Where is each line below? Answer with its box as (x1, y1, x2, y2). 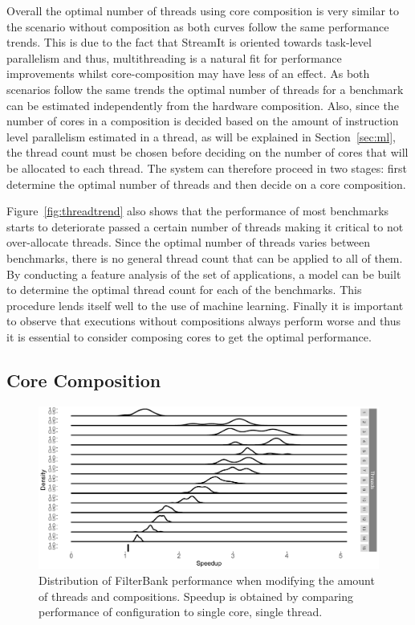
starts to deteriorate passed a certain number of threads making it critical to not (6, 218, 404, 235)
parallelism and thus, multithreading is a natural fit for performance (6, 49, 342, 66)
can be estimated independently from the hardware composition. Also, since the (6, 96, 399, 113)
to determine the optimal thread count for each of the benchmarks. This (6, 281, 362, 298)
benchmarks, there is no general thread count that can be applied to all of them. (6, 249, 403, 266)
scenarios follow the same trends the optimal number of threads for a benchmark (6, 80, 404, 97)
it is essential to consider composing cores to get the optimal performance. (6, 328, 372, 345)
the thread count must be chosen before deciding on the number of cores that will (6, 144, 409, 161)
